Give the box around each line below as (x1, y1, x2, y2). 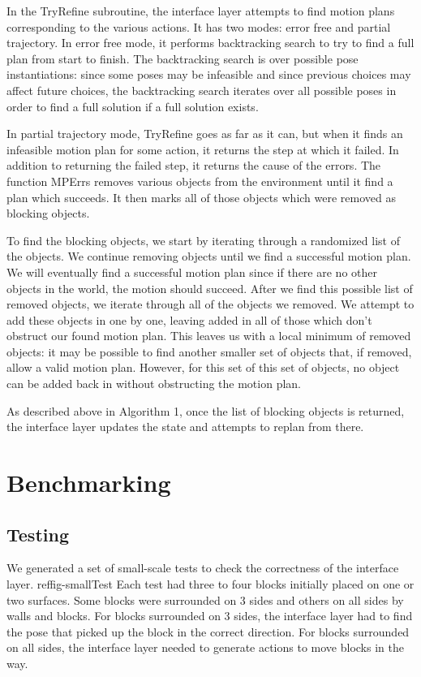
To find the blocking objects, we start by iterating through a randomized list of (6, 231, 400, 248)
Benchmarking (6, 466, 171, 499)
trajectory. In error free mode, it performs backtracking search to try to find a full (6, 34, 415, 51)
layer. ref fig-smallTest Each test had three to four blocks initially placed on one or (6, 576, 415, 593)
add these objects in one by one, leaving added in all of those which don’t (6, 311, 372, 328)
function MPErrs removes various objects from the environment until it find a (6, 172, 393, 189)
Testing (6, 521, 69, 546)
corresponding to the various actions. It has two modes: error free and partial (6, 18, 391, 35)
